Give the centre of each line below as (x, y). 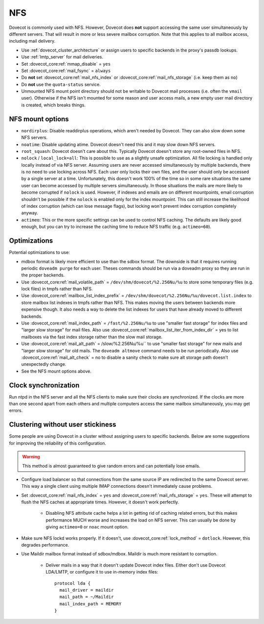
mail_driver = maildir (87, 590)
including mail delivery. (32, 41)
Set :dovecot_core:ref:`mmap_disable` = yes (66, 64)
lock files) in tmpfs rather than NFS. (57, 289)
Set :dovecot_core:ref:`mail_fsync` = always (66, 71)
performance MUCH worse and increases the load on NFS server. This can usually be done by (141, 520)
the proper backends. (43, 275)
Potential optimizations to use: (40, 252)
